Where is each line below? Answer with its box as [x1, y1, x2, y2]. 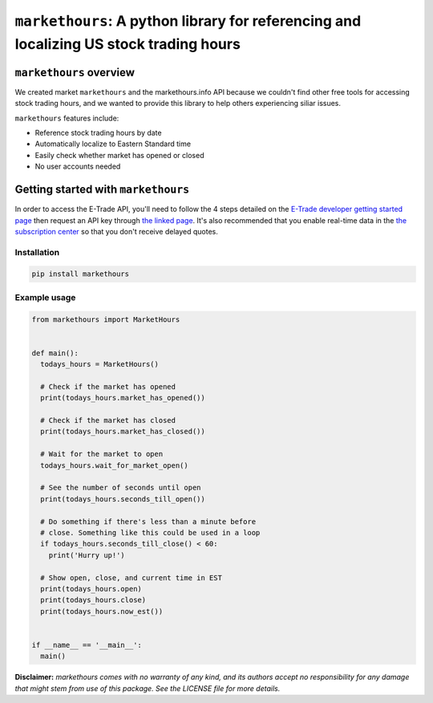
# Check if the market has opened [40, 382, 176, 391]
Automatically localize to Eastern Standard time [34, 139, 192, 148]
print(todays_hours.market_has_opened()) [40, 393, 206, 403]
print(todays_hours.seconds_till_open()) [40, 494, 206, 503]
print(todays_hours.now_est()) [40, 607, 164, 616]
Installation [14, 246, 60, 258]
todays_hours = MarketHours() [40, 360, 160, 369]
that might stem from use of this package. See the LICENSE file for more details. [14, 683, 281, 693]
